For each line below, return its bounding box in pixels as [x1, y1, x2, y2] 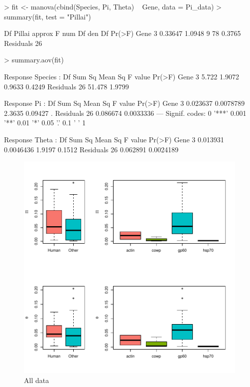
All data [24, 375, 49, 385]
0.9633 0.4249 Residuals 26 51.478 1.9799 [4, 81, 129, 91]
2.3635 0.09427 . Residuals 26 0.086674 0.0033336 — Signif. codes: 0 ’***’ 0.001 [4, 107, 247, 118]
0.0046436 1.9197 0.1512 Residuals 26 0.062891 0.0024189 [4, 144, 179, 154]
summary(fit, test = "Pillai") [4, 11, 91, 21]
